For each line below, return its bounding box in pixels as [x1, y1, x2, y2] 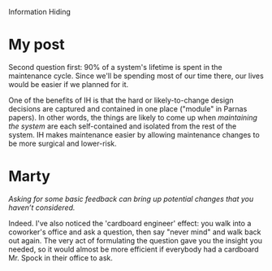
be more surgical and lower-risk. [8, 138, 118, 148]
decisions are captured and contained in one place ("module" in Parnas [8, 103, 248, 113]
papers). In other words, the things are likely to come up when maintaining [8, 112, 258, 122]
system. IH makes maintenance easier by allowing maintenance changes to [8, 129, 260, 139]
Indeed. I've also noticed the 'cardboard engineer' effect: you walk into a [8, 218, 252, 228]
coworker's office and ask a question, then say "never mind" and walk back [8, 227, 261, 237]
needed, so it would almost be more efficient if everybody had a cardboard [8, 244, 259, 254]
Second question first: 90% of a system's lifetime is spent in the [8, 62, 222, 72]
